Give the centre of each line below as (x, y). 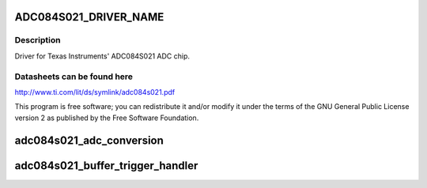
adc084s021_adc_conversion (89, 140)
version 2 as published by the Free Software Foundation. (107, 118)
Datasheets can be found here (74, 77)
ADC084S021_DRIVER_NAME (89, 17)
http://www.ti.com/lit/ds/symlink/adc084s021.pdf (95, 92)
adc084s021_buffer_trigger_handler (106, 165)
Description (38, 40)
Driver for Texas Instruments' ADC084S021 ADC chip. (102, 56)
